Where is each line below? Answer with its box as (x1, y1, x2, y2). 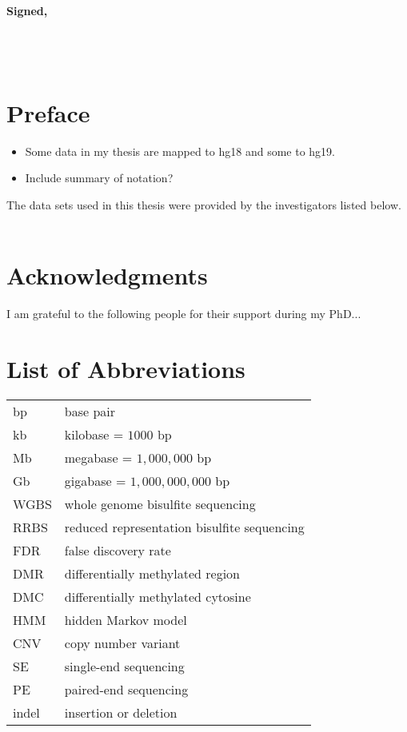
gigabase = (64, 471, 126, 490)
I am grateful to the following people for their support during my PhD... (6, 305, 361, 321)
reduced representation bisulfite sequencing (64, 517, 305, 536)
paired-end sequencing (64, 679, 189, 698)
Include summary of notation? (25, 169, 174, 186)
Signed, (6, 2, 48, 18)
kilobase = (64, 424, 124, 444)
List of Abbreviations (6, 352, 245, 384)
